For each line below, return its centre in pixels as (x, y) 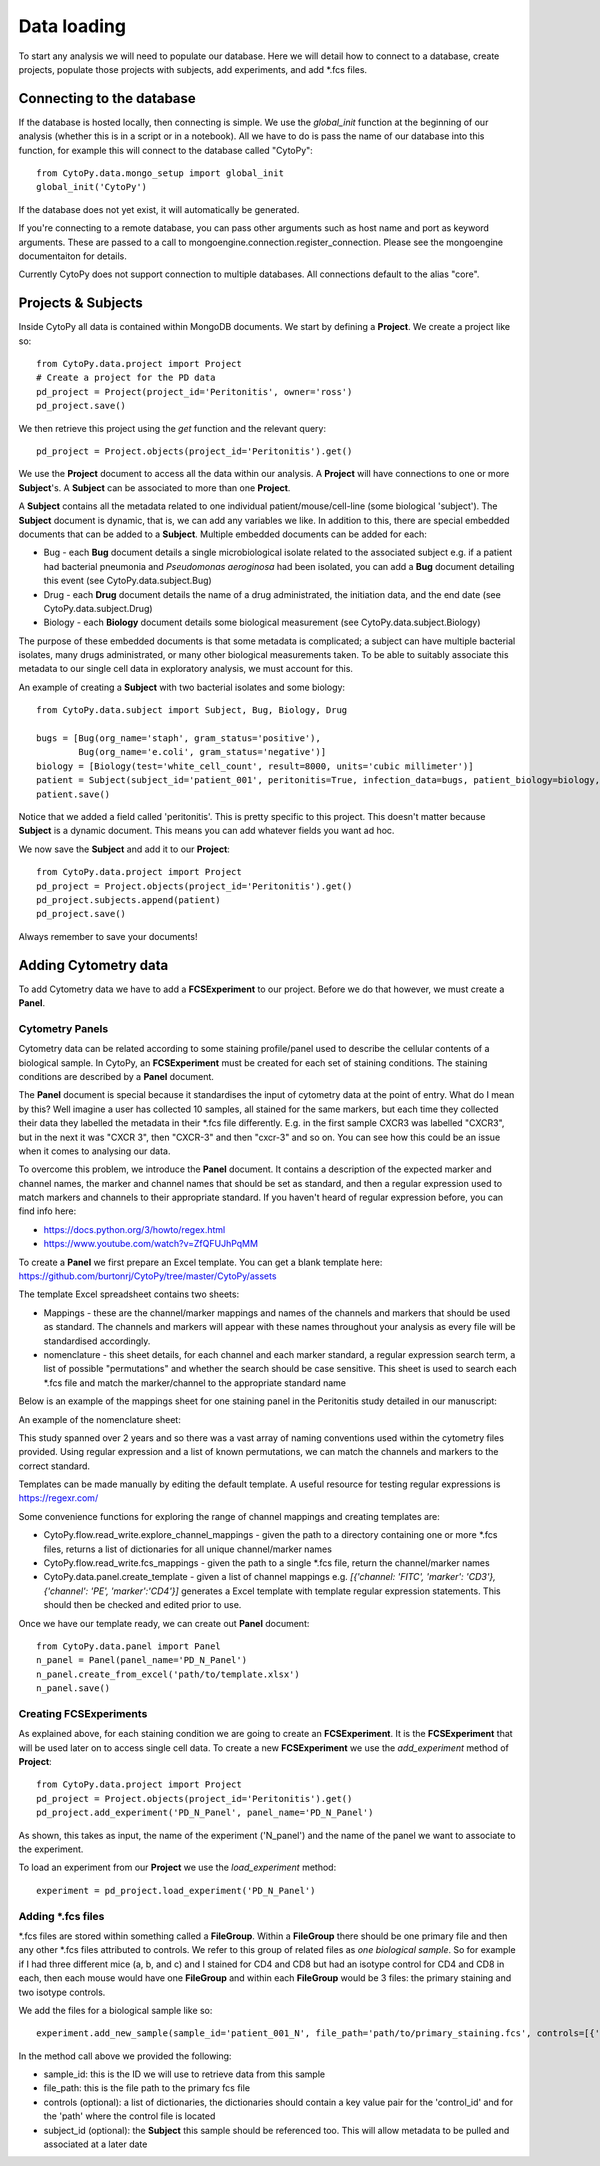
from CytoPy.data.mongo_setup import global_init (160, 173)
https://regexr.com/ (58, 1498)
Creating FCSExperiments (83, 1713)
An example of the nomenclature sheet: (100, 1419)
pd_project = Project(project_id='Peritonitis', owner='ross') (194, 391)
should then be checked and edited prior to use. (142, 1605)
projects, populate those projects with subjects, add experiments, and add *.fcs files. (193, 69)
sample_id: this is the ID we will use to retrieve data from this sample (184, 2074)
